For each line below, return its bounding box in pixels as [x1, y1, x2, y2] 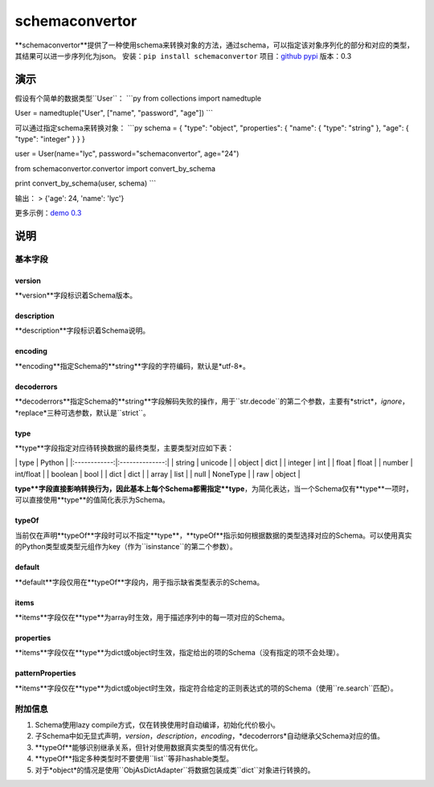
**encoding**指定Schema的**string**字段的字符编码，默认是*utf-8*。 [14, 361, 251, 371]
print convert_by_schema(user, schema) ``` [14, 178, 157, 188]
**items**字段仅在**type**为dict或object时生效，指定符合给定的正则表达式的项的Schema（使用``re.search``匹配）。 [14, 683, 398, 693]
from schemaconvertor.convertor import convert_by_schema [14, 163, 216, 173]
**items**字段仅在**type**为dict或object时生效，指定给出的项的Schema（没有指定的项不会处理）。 [14, 648, 344, 658]
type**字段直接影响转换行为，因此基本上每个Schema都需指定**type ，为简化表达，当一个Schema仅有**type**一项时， [14, 484, 413, 494]
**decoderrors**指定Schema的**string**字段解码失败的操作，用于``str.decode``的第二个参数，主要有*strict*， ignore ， [14, 396, 410, 406]
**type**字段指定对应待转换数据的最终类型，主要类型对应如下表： [14, 443, 235, 453]
